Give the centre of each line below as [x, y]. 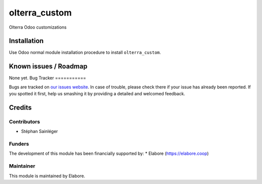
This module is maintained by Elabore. [47, 176]
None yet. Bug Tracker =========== [48, 78]
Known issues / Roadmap [48, 66]
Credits [20, 108]
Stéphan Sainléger [40, 132]
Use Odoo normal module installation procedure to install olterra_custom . [85, 52]
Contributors [25, 121]
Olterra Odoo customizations [38, 27]
